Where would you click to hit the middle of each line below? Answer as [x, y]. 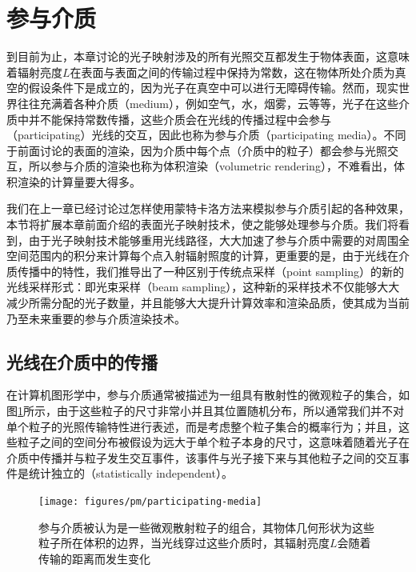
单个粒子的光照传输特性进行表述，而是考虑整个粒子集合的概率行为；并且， [202, 426]
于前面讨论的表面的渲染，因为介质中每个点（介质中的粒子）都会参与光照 [197, 150]
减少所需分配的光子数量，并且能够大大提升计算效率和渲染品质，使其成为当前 [208, 303]
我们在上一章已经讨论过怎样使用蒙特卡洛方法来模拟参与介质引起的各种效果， [208, 208]
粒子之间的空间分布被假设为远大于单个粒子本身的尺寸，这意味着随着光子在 [213, 442]
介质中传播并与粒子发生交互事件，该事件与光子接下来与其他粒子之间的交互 [202, 457]
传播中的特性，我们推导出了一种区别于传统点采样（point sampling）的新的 [211, 271]
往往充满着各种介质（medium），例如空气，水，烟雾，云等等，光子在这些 [208, 103]
